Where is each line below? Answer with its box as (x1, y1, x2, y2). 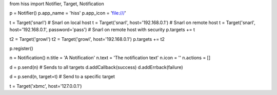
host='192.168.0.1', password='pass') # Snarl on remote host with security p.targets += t (9, 27, 195, 33)
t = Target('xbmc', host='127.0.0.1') (9, 83, 82, 89)
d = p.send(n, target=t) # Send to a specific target (9, 74, 115, 80)
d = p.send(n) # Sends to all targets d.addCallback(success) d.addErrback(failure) (9, 64, 183, 70)
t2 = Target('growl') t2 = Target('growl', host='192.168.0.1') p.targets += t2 (9, 36, 165, 42)
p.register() (9, 45, 33, 51)
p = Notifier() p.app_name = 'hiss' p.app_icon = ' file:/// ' (9, 10, 127, 16)
